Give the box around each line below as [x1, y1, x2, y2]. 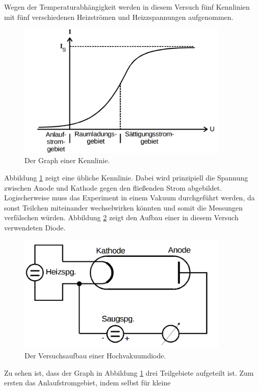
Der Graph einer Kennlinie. [24, 155, 110, 166]
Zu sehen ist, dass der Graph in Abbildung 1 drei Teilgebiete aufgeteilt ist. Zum [4, 367, 254, 378]
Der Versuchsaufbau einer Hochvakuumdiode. [24, 350, 166, 361]
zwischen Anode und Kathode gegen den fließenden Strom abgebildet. [4, 182, 222, 193]
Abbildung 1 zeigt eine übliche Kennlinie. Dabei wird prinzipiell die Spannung [4, 172, 248, 183]
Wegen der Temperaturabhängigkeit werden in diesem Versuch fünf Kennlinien [4, 2, 250, 12]
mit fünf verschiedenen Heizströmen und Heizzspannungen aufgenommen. [4, 11, 234, 22]
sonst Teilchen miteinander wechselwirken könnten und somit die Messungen [4, 202, 243, 213]
